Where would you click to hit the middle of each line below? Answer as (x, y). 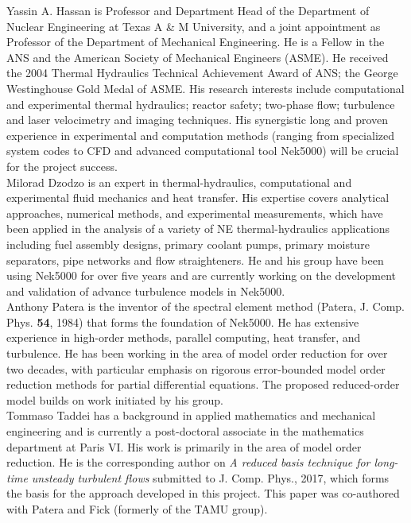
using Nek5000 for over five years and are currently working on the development (202, 275)
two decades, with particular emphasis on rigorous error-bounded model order (196, 368)
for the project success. (62, 166)
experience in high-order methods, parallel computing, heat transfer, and (184, 337)
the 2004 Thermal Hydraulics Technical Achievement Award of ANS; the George (202, 73)
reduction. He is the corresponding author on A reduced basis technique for (188, 462)
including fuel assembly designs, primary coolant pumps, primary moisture (188, 244)
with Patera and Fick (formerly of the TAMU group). (137, 509)
